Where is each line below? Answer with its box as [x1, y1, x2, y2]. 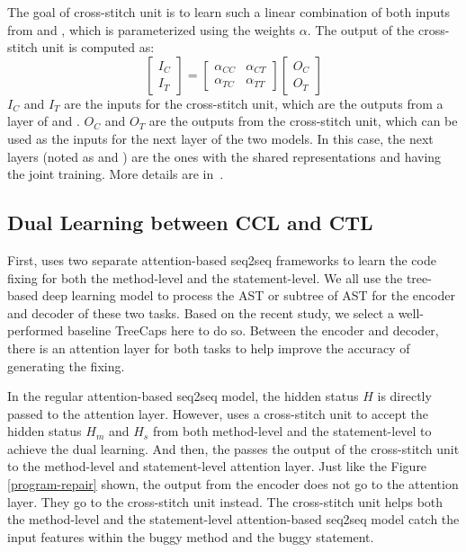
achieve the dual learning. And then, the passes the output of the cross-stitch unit [7, 439, 460, 458]
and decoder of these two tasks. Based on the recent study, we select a [7, 303, 394, 322]
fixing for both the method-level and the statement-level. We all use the [7, 268, 403, 287]
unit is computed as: [41, 38, 155, 57]
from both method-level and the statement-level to [152, 422, 432, 441]
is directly [377, 387, 432, 405]
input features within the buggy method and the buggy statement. [7, 527, 374, 546]
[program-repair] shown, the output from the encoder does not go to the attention [7, 475, 459, 494]
